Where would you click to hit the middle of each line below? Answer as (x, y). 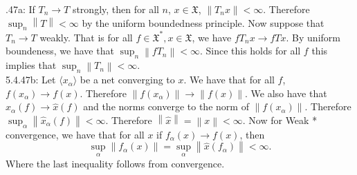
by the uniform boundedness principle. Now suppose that (203, 22)
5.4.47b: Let (31, 80)
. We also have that (286, 93)
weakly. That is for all (86, 37)
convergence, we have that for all (75, 134)
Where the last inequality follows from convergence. (115, 163)
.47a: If (20, 9)
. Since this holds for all (250, 51)
